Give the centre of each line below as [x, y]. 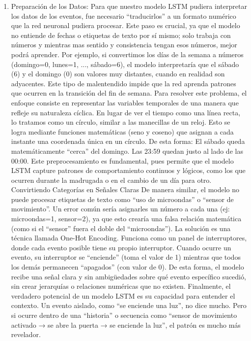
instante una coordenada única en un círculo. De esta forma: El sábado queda [128, 141]
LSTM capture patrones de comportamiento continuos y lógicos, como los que [128, 170]
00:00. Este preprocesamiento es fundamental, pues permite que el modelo [122, 160]
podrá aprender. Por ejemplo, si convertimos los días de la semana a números [127, 54]
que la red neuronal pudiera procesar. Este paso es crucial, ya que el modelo [125, 25]
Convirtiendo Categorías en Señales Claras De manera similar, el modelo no [125, 189]
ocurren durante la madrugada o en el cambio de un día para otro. [111, 180]
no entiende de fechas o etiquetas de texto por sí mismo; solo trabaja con [121, 35]
